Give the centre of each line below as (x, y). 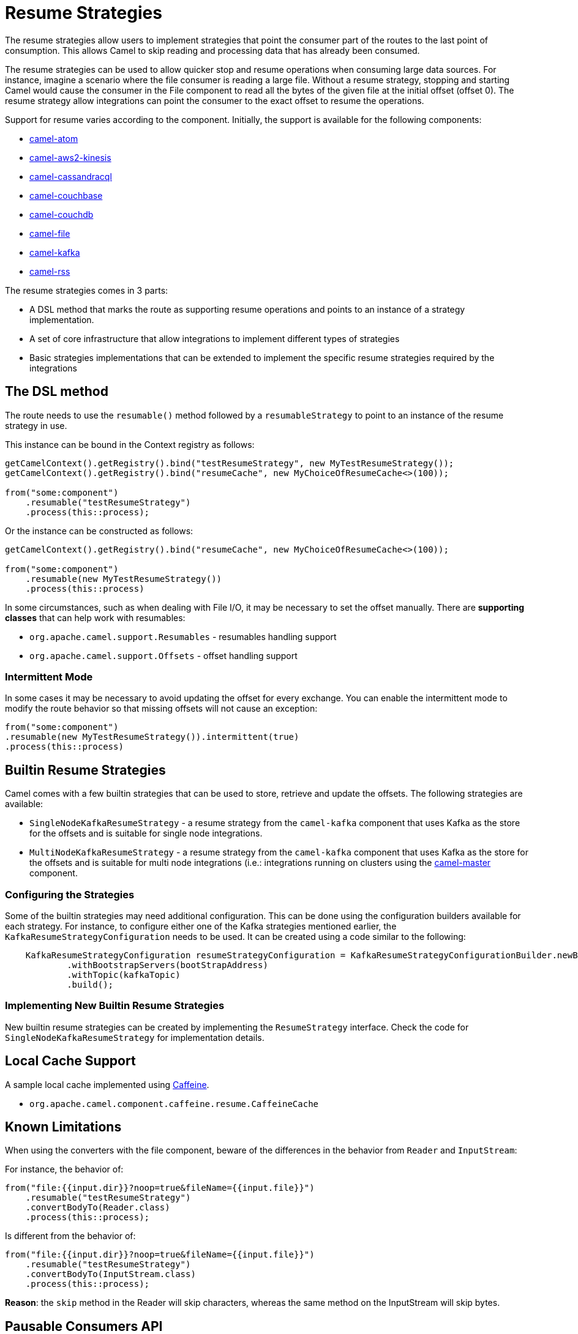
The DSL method (57, 392)
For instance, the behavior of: (64, 1169)
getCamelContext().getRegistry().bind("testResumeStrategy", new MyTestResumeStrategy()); (230, 463)
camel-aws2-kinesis (70, 157)
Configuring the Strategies (70, 894)
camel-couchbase (66, 195)
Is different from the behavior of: (70, 1236)
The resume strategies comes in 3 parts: (87, 290)
